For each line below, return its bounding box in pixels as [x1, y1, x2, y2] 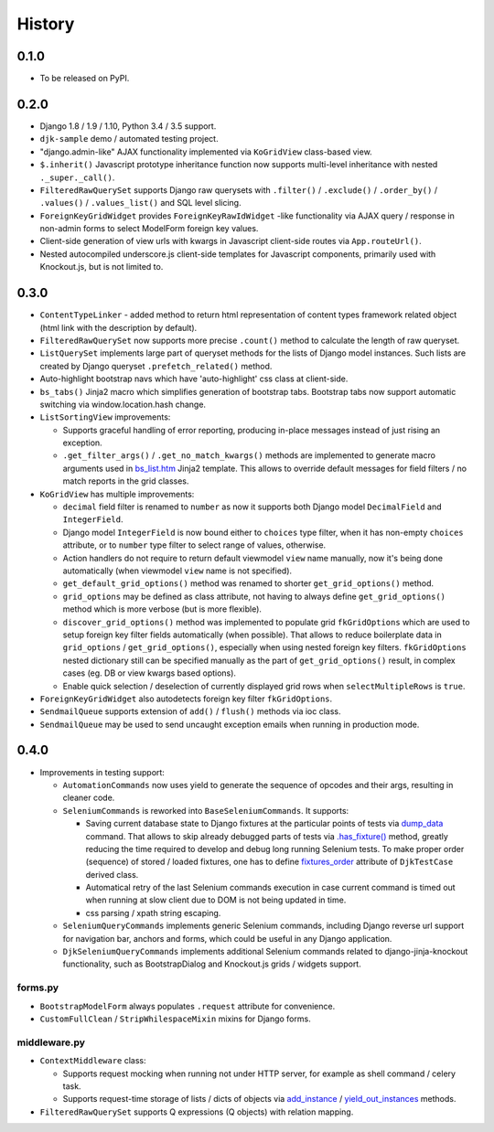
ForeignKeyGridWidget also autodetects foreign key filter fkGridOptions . [39, 693, 333, 704]
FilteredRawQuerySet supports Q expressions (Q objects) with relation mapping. [39, 1106, 354, 1117]
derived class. [85, 869, 139, 880]
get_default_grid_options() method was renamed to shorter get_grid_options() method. [62, 578, 435, 589]
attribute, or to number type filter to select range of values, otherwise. [62, 539, 327, 550]
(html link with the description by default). [39, 322, 198, 333]
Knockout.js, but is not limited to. [39, 262, 164, 272]
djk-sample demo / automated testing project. [39, 133, 219, 144]
